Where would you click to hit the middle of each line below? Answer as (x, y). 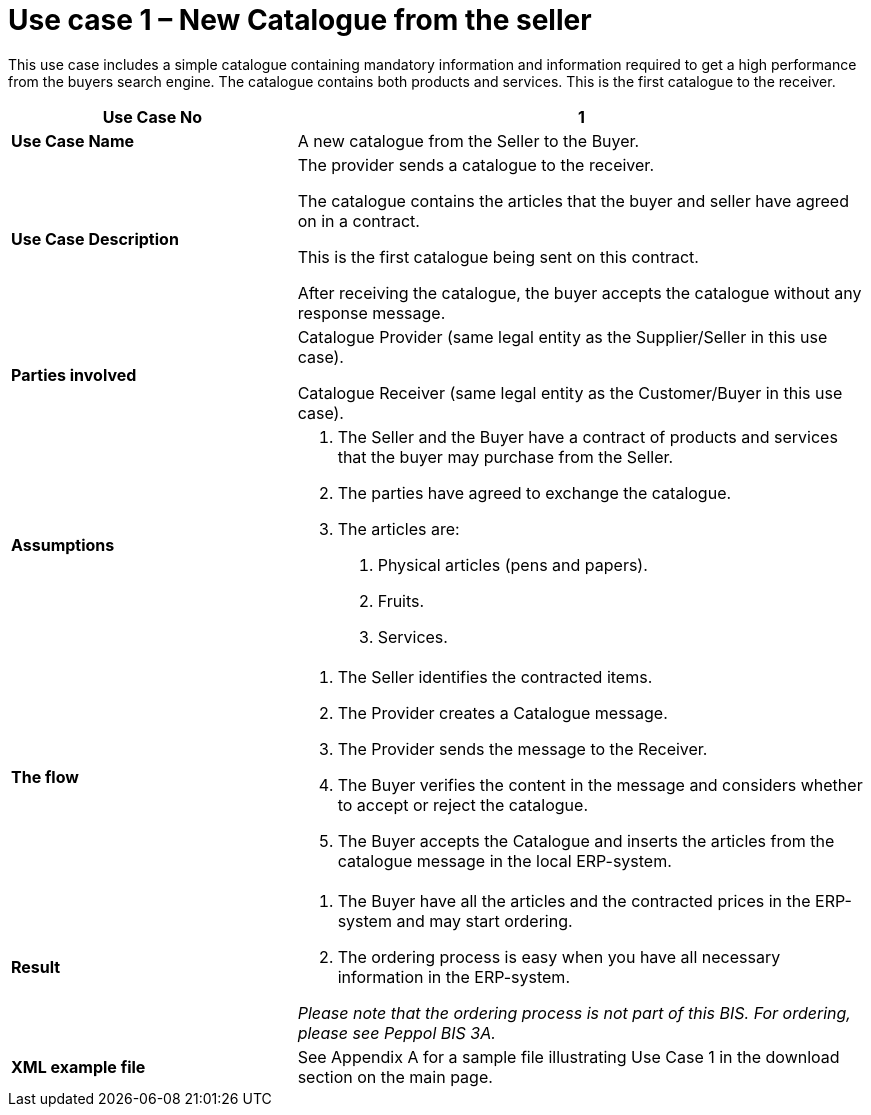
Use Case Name (73, 140)
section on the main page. (395, 1076)
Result (36, 966)
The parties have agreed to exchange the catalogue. (534, 492)
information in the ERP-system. (453, 976)
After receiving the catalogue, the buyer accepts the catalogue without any (579, 292)
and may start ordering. (484, 920)
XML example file (78, 1066)
